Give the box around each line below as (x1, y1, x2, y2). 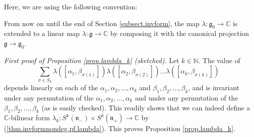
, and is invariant (188, 82, 240, 93)
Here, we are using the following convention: (4, 1, 138, 11)
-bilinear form (8, 112, 50, 123)
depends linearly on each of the (4, 82, 98, 93)
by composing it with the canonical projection (110, 28, 249, 38)
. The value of (198, 55, 241, 65)
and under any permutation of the (135, 92, 238, 103)
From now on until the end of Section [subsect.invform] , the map (4, 18, 200, 28)
